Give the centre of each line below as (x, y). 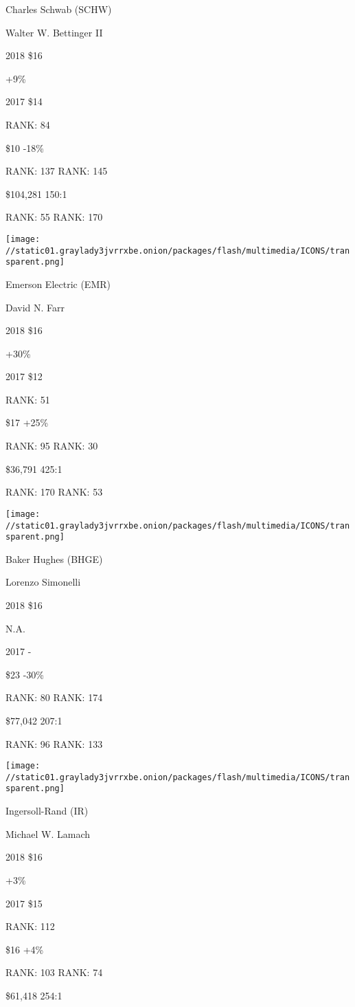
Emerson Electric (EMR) (58, 284)
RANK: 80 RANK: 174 (54, 697)
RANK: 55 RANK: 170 (54, 217)
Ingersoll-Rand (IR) (47, 811)
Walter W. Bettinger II (54, 32)
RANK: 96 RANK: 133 (54, 743)
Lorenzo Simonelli (43, 582)
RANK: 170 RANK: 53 (54, 492)
